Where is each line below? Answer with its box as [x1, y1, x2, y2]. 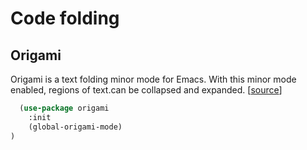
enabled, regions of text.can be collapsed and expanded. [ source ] [10, 84, 283, 96]
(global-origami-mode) [28, 122, 123, 132]
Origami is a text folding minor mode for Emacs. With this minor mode [10, 73, 297, 85]
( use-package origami [19, 103, 110, 113]
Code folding [10, 7, 120, 30]
